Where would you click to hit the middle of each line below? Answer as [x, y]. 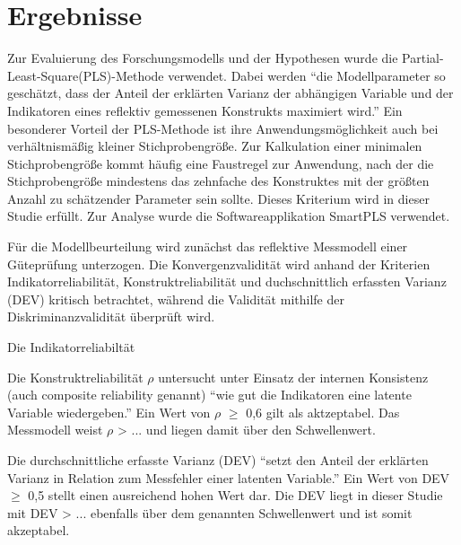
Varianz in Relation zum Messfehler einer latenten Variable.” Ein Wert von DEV [229, 477]
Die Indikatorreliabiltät [71, 347]
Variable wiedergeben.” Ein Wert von [109, 412]
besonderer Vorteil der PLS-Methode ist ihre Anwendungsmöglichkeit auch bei [223, 128]
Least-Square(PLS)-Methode [86, 75]
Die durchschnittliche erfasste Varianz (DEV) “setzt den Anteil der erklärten [218, 460]
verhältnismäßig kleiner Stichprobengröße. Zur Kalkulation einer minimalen [215, 146]
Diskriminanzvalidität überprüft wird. [111, 316]
